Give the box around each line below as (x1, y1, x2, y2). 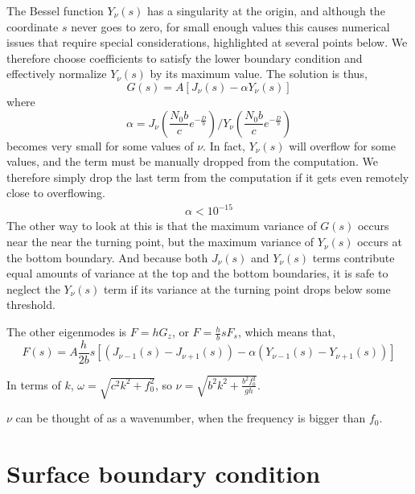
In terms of (6, 376, 61, 393)
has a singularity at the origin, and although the (147, 2, 385, 19)
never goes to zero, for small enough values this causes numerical (71, 18, 390, 35)
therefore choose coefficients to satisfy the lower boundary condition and (6, 49, 363, 66)
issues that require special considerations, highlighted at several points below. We (6, 34, 408, 51)
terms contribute (312, 249, 395, 266)
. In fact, (203, 137, 245, 154)
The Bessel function (6, 2, 104, 19)
